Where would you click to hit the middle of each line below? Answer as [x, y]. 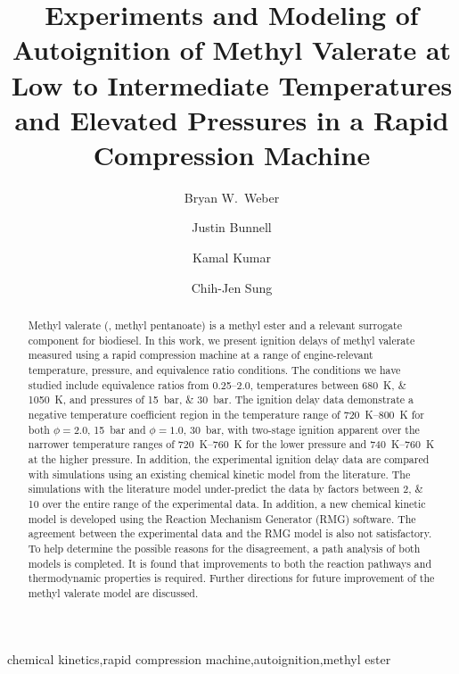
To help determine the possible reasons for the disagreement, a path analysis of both [224, 548]
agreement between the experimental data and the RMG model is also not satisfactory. [230, 533]
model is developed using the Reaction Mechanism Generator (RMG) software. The [222, 518]
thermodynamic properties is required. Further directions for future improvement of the [231, 578]
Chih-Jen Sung [232, 287]
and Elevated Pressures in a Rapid [232, 119]
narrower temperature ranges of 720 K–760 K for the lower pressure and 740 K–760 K [231, 444]
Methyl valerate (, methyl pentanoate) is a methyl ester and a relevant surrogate [215, 325]
